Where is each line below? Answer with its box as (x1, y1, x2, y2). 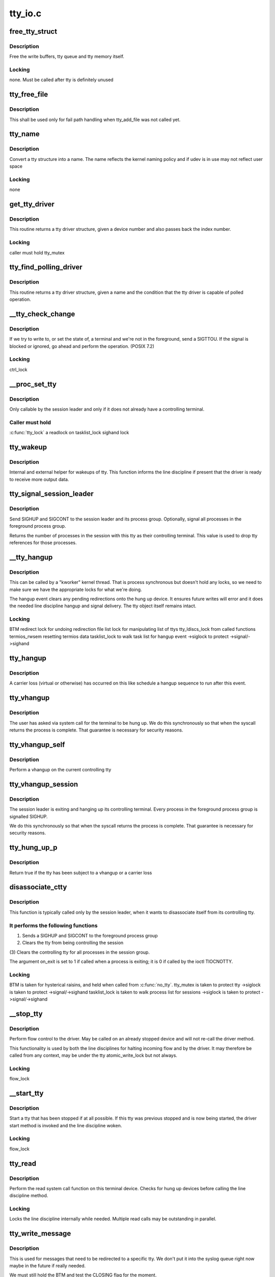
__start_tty (9, 1089, 44, 1098)
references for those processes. (9, 539, 77, 546)
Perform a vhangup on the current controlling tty (9, 767, 112, 773)
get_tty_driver (9, 200, 54, 209)
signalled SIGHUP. (9, 813, 48, 819)
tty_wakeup (9, 442, 47, 452)
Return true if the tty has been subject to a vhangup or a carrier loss (9, 869, 152, 876)
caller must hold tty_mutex (9, 249, 65, 255)
